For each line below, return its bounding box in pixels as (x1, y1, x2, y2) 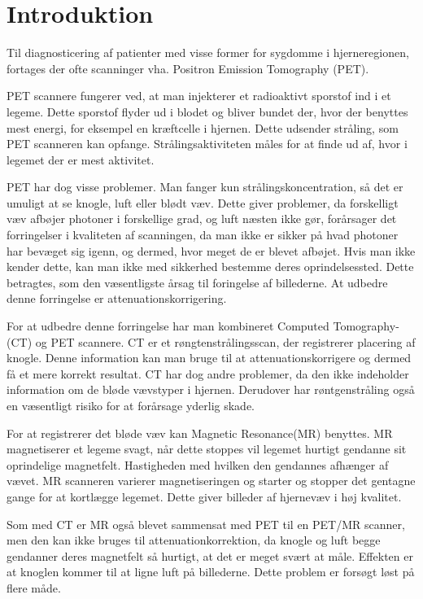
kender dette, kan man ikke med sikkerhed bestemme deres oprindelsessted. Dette (7, 258, 414, 275)
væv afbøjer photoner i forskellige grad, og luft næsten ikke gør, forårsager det (7, 210, 397, 227)
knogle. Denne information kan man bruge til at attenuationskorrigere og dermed (7, 349, 412, 366)
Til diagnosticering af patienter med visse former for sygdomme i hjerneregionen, (7, 44, 409, 61)
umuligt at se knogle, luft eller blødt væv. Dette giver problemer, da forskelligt (7, 194, 399, 211)
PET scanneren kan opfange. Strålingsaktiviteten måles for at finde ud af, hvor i (7, 135, 408, 152)
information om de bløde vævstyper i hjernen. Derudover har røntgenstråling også (7, 381, 415, 398)
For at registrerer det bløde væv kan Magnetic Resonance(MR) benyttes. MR (7, 424, 393, 441)
